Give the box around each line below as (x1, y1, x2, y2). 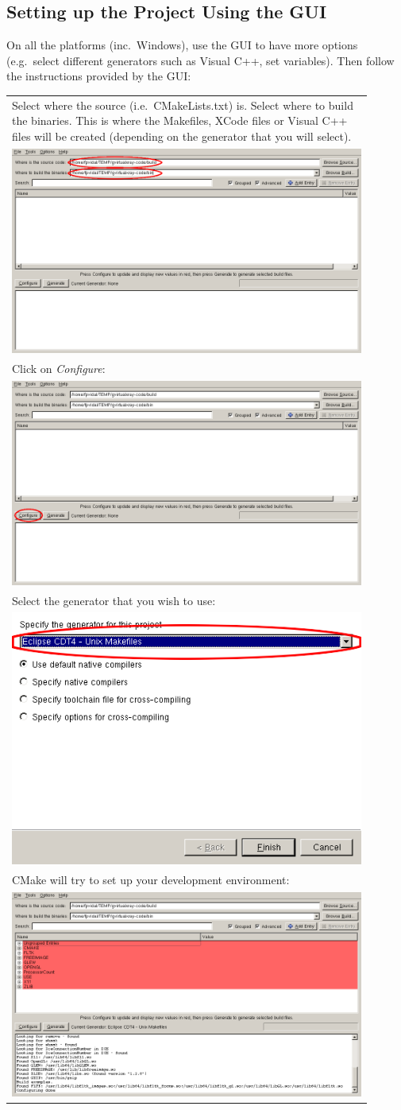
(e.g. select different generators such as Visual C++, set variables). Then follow (6, 52, 395, 68)
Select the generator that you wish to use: (12, 592, 216, 608)
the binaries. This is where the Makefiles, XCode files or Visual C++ (12, 112, 348, 129)
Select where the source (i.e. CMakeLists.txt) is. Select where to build (12, 96, 353, 113)
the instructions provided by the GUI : (6, 68, 191, 84)
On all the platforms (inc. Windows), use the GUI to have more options (6, 37, 358, 53)
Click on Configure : (12, 359, 106, 376)
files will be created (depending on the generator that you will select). (12, 127, 352, 144)
